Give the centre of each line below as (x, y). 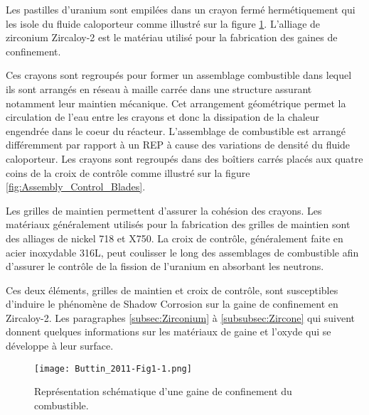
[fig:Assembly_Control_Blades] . (76, 187)
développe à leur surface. (60, 346)
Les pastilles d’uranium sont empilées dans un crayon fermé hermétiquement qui (181, 9)
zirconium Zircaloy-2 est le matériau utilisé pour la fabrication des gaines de (172, 37)
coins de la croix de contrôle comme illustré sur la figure (128, 172)
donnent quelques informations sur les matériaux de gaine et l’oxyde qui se (169, 332)
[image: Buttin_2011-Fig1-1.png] (113, 368)
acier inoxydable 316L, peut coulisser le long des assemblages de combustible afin (182, 252)
